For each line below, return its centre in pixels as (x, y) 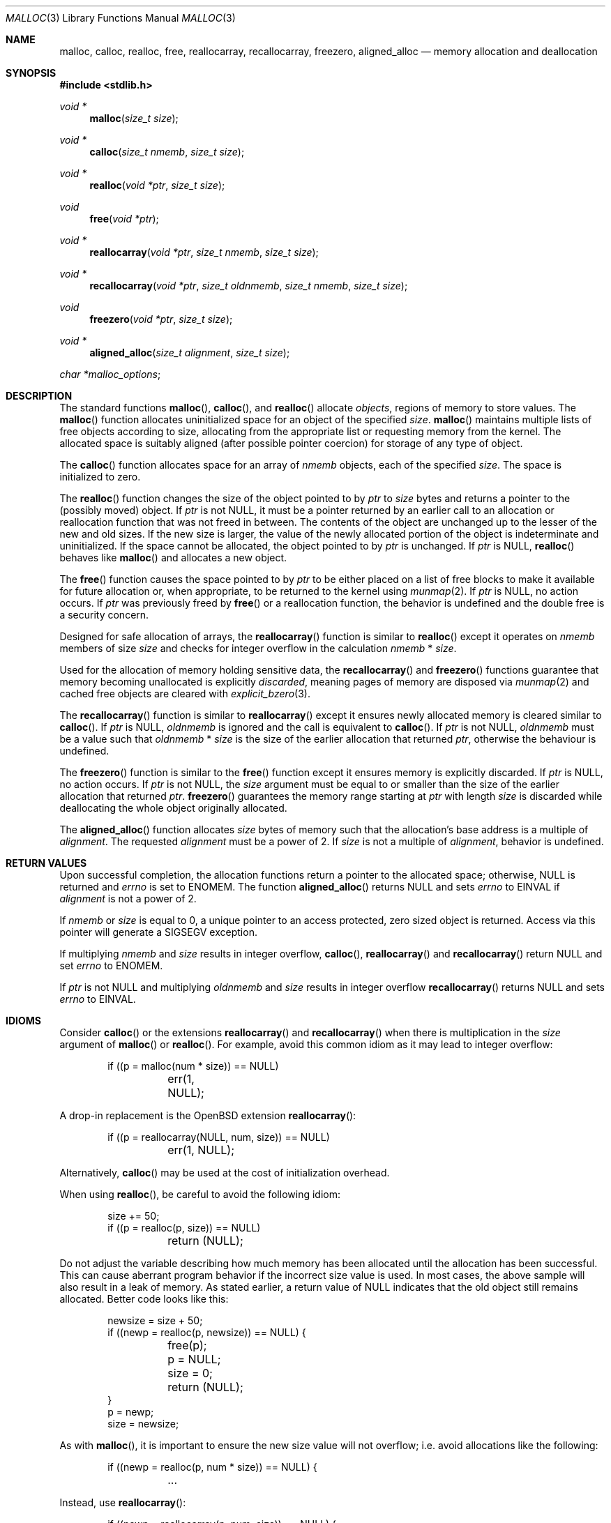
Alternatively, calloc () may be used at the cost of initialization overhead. (225, 1173)
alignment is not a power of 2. (128, 899)
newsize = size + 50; (155, 1320)
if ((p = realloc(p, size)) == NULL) (184, 1228)
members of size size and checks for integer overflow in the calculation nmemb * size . (258, 648)
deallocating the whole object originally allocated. (173, 808)
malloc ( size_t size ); (134, 118)
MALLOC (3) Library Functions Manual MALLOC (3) (121, 18)
